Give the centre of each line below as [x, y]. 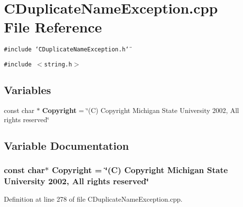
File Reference [53, 27]
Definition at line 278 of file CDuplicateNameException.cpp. [93, 199]
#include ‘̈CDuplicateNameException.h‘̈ [66, 50]
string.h [58, 64]
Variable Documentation [66, 146]
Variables [28, 90]
